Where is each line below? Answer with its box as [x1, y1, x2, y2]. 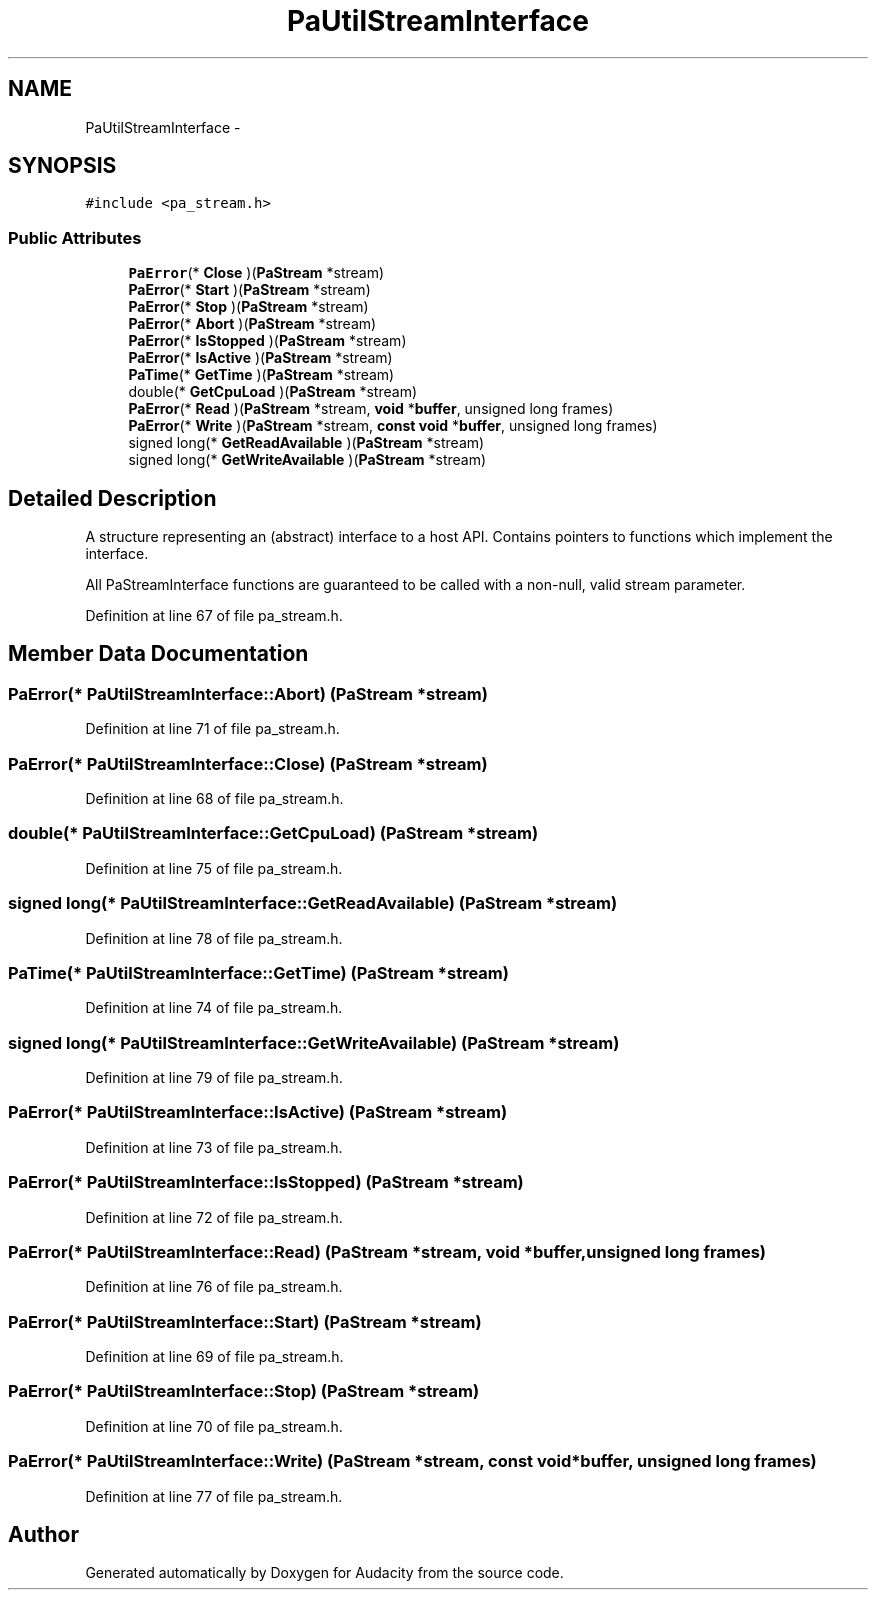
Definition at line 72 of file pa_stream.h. [85, 1208, 343, 1226]
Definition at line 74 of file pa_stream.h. [85, 999, 343, 1017]
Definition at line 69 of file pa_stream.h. [85, 1348, 344, 1365]
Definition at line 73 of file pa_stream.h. [85, 1138, 343, 1156]
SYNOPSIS [8, 153, 117, 179]
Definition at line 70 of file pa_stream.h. [85, 1417, 343, 1435]
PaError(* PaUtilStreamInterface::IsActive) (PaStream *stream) [8, 1102, 508, 1123]
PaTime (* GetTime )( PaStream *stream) [128, 366, 395, 384]
